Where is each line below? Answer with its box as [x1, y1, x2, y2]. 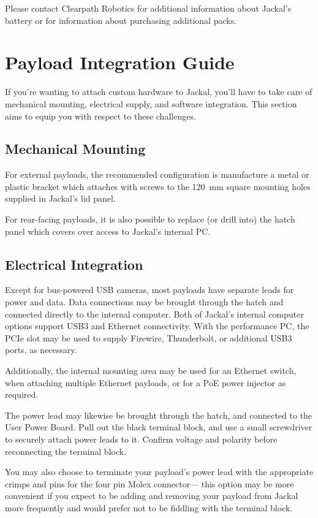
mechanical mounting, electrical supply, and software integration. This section [5, 97, 297, 110]
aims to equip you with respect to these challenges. [5, 109, 196, 122]
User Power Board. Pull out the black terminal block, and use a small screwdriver [5, 421, 312, 433]
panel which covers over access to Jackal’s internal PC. [5, 224, 211, 237]
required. [5, 388, 39, 401]
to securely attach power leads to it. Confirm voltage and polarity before [5, 433, 278, 445]
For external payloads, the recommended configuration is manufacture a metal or [5, 168, 309, 181]
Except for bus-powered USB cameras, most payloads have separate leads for [5, 283, 294, 296]
